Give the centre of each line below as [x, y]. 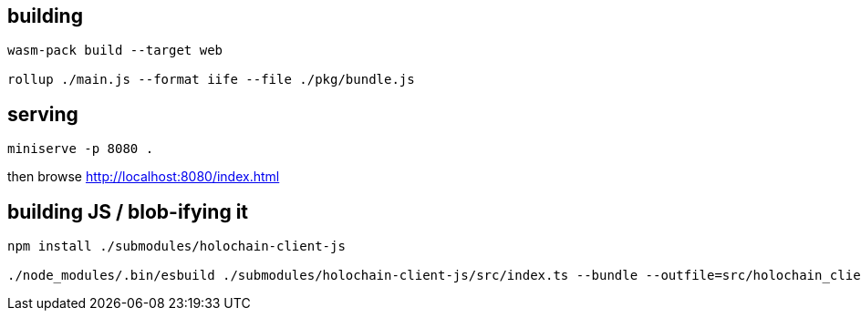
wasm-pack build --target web [115, 51]
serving [43, 114]
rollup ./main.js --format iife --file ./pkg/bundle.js [211, 80]
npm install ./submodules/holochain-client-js [176, 246]
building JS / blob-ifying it [128, 211]
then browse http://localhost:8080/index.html [144, 177]
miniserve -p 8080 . [81, 149]
